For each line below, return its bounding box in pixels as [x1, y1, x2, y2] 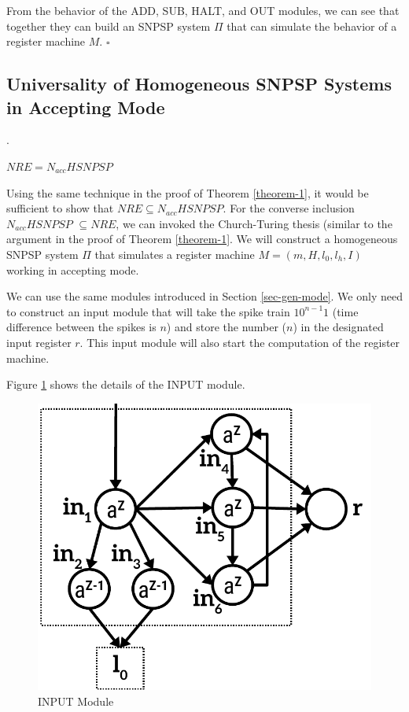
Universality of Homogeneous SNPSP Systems [6, 72, 392, 96]
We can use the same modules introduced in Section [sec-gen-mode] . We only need [6, 288, 403, 304]
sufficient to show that [6, 200, 114, 216]
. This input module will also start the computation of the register [79, 334, 400, 350]
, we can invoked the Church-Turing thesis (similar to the [116, 215, 392, 231]
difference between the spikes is [6, 319, 157, 335]
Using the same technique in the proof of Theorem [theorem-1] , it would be [6, 184, 369, 201]
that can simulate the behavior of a [227, 17, 397, 34]
